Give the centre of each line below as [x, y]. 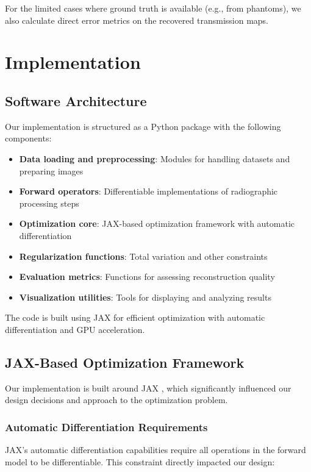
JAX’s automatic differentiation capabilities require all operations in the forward [155, 450]
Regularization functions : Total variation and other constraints [143, 256]
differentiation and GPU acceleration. [75, 329]
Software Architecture [76, 100]
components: [28, 138]
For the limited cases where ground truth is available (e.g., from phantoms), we [153, 8]
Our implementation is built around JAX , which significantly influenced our [148, 388]
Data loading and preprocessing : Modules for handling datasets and [155, 158]
